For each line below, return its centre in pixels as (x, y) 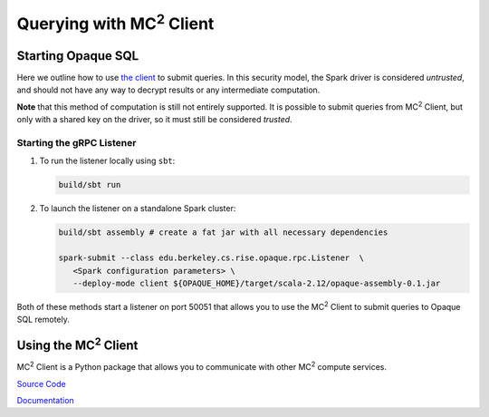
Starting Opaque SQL (78, 56)
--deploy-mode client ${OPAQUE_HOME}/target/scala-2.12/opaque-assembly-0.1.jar (257, 283)
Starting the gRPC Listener (77, 143)
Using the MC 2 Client (77, 344)
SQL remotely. (43, 320)
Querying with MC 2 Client (115, 22)
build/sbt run (90, 185)
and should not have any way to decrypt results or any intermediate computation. (168, 90)
